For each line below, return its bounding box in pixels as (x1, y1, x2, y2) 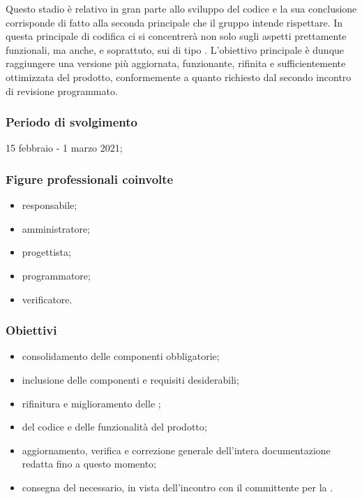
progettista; (22, 245, 71, 259)
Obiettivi (6, 321, 57, 339)
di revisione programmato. (6, 83, 118, 98)
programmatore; (22, 268, 91, 282)
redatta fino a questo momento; (22, 456, 157, 471)
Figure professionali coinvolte (6, 170, 174, 187)
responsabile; (22, 198, 77, 212)
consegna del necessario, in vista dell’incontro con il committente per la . (22, 479, 333, 494)
